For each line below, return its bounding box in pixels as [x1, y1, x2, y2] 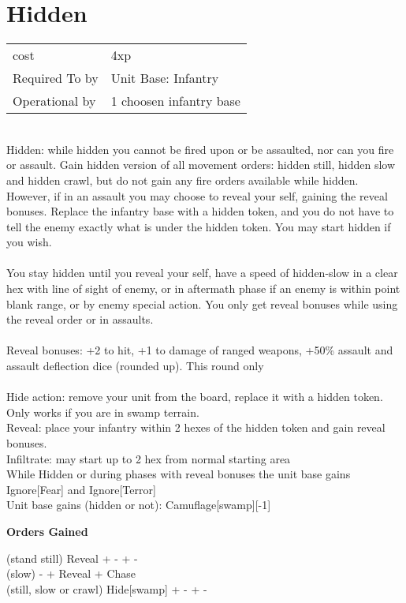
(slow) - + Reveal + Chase [6, 565, 136, 582]
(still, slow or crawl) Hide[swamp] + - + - [6, 580, 207, 597]
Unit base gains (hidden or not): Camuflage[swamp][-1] [6, 496, 271, 513]
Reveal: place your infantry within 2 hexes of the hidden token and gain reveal [6, 419, 386, 436]
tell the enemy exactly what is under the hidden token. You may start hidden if [6, 218, 391, 234]
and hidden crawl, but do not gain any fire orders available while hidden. [6, 171, 359, 188]
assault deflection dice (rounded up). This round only [6, 358, 264, 374]
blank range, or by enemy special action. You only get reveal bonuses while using [6, 295, 398, 312]
